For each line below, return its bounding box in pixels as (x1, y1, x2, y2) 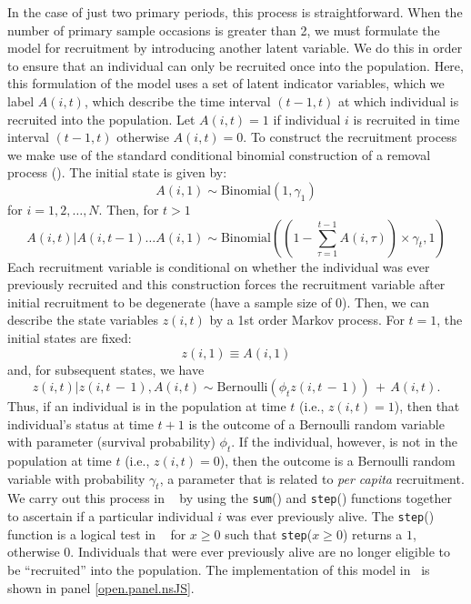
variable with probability (7, 468, 145, 488)
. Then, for (98, 199, 159, 218)
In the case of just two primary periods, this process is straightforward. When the (7, 3, 463, 21)
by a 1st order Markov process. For (209, 310, 405, 329)
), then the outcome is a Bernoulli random (219, 451, 456, 470)
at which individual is (337, 91, 459, 110)
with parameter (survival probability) (7, 432, 215, 451)
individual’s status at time (7, 414, 154, 433)
